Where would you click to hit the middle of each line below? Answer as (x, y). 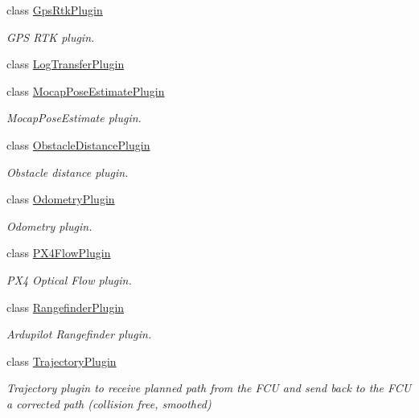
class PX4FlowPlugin (59, 253)
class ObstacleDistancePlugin (78, 144)
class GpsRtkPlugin (55, 10)
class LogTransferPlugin (66, 64)
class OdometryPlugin (61, 199)
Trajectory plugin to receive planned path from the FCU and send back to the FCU (209, 388)
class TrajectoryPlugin (62, 361)
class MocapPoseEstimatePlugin (86, 90)
